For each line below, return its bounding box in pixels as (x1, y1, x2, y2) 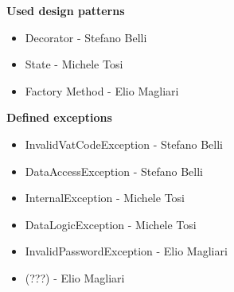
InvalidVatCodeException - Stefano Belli (25, 135, 223, 152)
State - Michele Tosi (25, 56, 123, 72)
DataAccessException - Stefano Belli (25, 162, 203, 179)
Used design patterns (6, 2, 125, 18)
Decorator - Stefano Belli (25, 29, 147, 45)
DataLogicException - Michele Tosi (25, 216, 197, 232)
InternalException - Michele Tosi (25, 189, 185, 206)
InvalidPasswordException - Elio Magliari (25, 243, 228, 259)
